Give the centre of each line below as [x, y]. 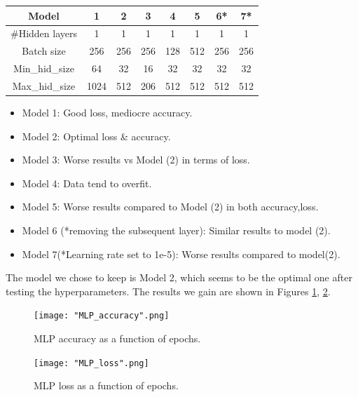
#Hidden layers [44, 33]
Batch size [44, 51]
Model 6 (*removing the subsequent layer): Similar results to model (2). [176, 230]
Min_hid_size [44, 68]
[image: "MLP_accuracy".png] [102, 316]
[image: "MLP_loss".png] [91, 363]
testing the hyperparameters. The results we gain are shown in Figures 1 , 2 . [168, 291]
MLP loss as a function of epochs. [106, 385]
